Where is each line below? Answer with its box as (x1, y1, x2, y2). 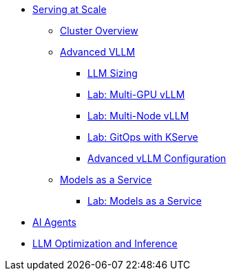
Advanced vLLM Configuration (87, 152, 226, 164)
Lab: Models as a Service (87, 195, 202, 207)
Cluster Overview (60, 25, 138, 36)
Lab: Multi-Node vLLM (87, 110, 189, 122)
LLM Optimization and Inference (32, 238, 178, 249)
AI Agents (32, 216, 76, 228)
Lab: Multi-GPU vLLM (87, 89, 185, 100)
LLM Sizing (87, 67, 138, 79)
